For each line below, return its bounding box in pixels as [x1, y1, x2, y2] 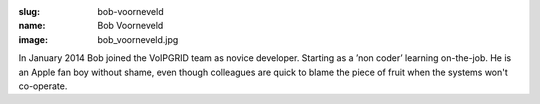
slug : [18, 6, 40, 17]
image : [18, 33, 49, 45]
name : [18, 20, 46, 32]
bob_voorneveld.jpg [97, 33, 179, 45]
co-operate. [18, 80, 68, 92]
